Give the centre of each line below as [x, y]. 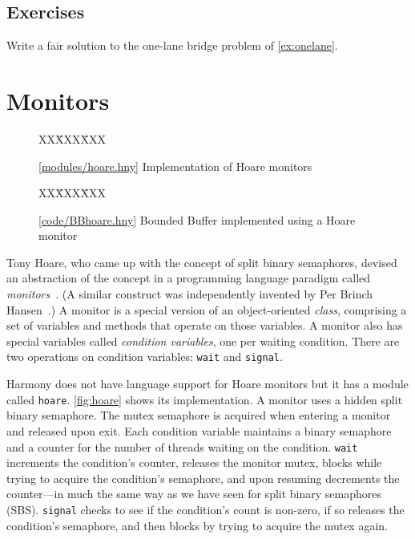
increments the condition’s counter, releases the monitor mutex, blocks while [194, 462]
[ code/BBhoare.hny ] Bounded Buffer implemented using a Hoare [197, 219]
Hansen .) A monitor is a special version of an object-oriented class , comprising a [207, 309]
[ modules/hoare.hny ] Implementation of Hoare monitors [175, 166]
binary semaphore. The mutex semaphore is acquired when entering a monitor [199, 415]
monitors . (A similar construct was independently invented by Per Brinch [190, 294]
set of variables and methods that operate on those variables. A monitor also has [205, 325]
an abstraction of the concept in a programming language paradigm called [189, 278]
